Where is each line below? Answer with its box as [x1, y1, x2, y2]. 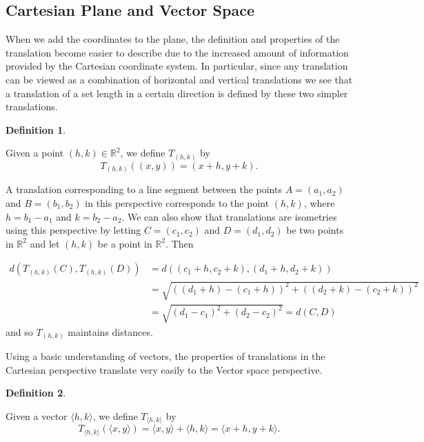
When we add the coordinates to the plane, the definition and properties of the [6, 32, 340, 46]
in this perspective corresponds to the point [85, 195, 270, 210]
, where [303, 195, 335, 210]
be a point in [97, 236, 152, 250]
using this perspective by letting [6, 223, 141, 237]
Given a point [6, 145, 64, 160]
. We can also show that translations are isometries [121, 209, 337, 223]
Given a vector [6, 408, 68, 423]
